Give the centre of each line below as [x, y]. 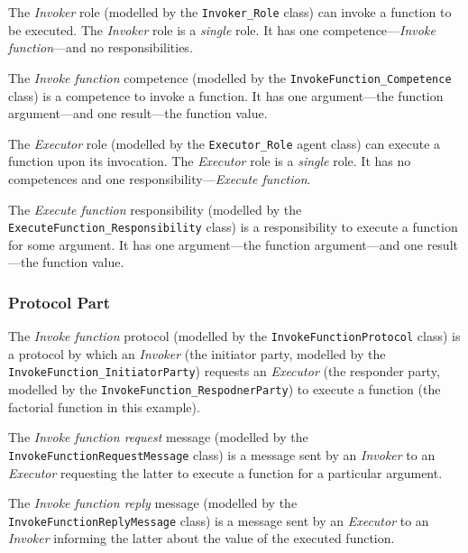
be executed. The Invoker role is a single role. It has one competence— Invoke [222, 29]
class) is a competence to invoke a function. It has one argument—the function [226, 95]
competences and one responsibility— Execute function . [160, 178]
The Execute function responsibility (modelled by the [155, 209]
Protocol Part [60, 302]
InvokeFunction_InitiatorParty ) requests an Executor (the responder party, [224, 371]
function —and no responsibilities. [101, 47]
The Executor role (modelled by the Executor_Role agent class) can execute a [225, 143]
